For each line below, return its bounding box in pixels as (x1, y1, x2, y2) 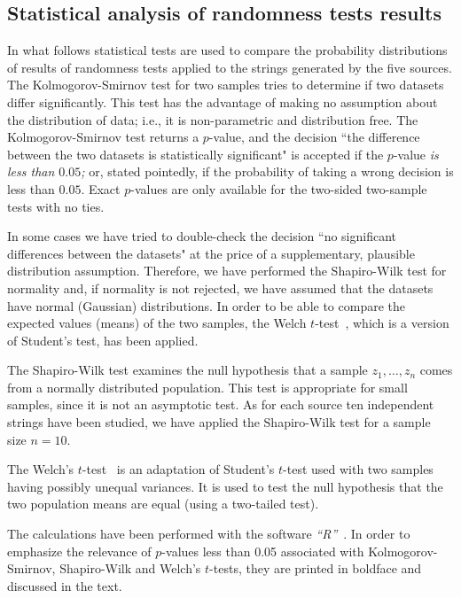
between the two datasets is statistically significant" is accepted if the (7, 144, 384, 163)
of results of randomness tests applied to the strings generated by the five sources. (7, 58, 452, 76)
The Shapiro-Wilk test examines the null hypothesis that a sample (7, 361, 368, 379)
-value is (393, 144, 439, 163)
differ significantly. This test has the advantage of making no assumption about (7, 92, 438, 111)
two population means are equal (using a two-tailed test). (7, 494, 319, 513)
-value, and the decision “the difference (208, 128, 420, 146)
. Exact (81, 179, 121, 198)
